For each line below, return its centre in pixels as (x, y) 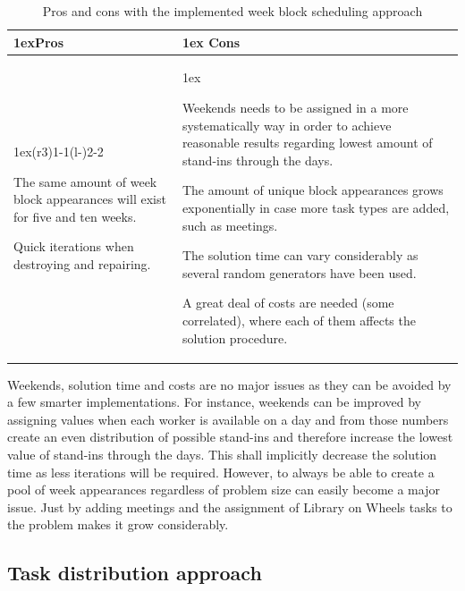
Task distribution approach (135, 573)
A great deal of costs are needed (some (288, 303)
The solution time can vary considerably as (300, 255)
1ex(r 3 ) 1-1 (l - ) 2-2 (59, 152)
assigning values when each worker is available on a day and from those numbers (228, 419)
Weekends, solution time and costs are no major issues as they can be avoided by (229, 384)
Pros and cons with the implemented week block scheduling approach (232, 11)
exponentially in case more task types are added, (316, 207)
